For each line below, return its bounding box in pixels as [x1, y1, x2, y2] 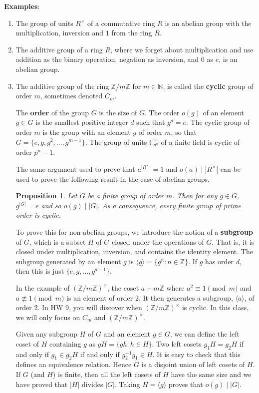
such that [136, 117, 165, 127]
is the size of [99, 107, 137, 117]
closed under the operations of [111, 236, 204, 247]
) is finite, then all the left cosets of [52, 369, 161, 380]
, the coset [107, 282, 139, 293]
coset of [15, 338, 39, 349]
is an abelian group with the [165, 17, 252, 28]
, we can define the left [170, 329, 240, 339]
